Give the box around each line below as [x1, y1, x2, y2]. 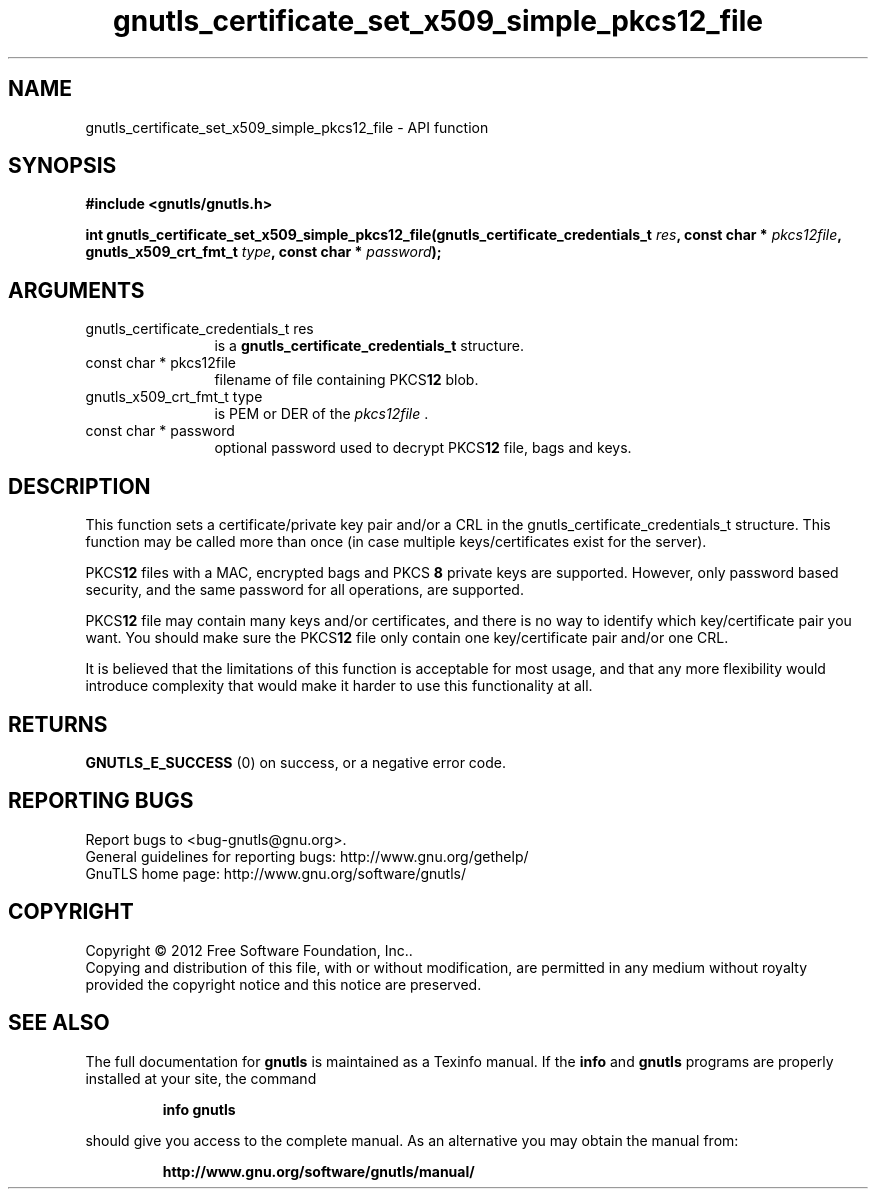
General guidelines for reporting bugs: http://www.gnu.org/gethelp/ [85, 847, 529, 865]
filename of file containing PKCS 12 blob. [214, 371, 479, 389]
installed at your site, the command [85, 1069, 317, 1087]
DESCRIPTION [8, 473, 151, 499]
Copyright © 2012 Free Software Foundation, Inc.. [85, 941, 413, 959]
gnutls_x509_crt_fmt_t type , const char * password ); [85, 243, 442, 261]
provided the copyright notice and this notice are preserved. [85, 975, 482, 993]
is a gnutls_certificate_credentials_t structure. [214, 337, 524, 355]
